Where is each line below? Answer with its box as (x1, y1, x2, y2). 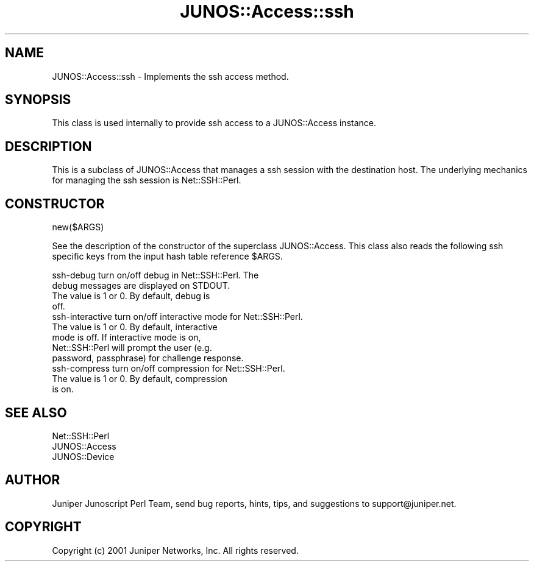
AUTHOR (5, 472, 60, 488)
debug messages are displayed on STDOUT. (52, 280, 230, 291)
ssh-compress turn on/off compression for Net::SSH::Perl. (52, 363, 285, 374)
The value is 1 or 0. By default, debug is (52, 291, 210, 302)
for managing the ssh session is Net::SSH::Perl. (52, 175, 241, 186)
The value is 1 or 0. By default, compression (52, 373, 227, 384)
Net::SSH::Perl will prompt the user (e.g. (52, 342, 212, 353)
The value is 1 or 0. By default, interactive (52, 322, 218, 333)
